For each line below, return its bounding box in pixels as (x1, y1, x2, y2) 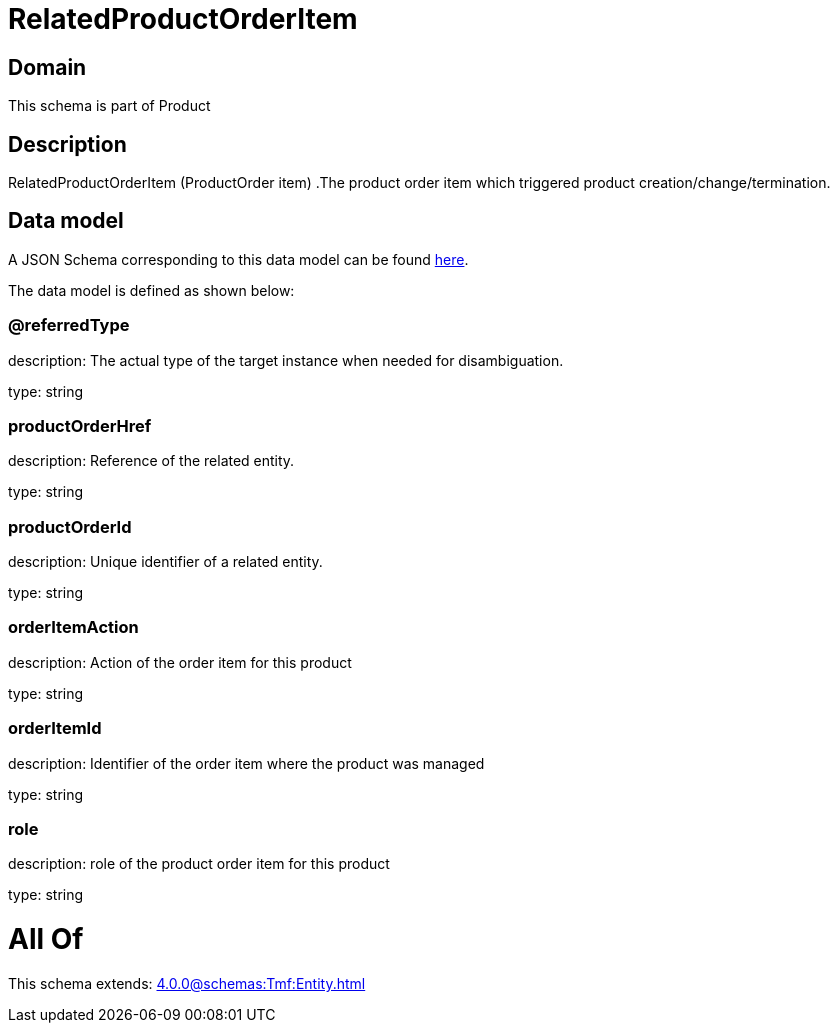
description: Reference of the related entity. (8, 452, 295, 470)
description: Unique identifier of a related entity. (8, 553, 323, 571)
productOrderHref (8, 415, 152, 436)
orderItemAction (8, 617, 139, 638)
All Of (8, 922, 84, 957)
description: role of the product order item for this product (8, 855, 390, 873)
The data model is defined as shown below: (8, 281, 295, 299)
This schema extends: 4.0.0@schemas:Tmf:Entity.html (8, 974, 366, 992)
